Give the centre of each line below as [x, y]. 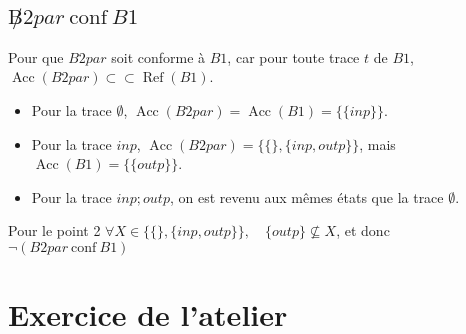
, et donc [363, 230]
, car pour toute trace [293, 56]
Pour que [36, 56]
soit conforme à [158, 56]
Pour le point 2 [54, 230]
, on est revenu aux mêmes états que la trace [306, 196]
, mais [377, 143]
